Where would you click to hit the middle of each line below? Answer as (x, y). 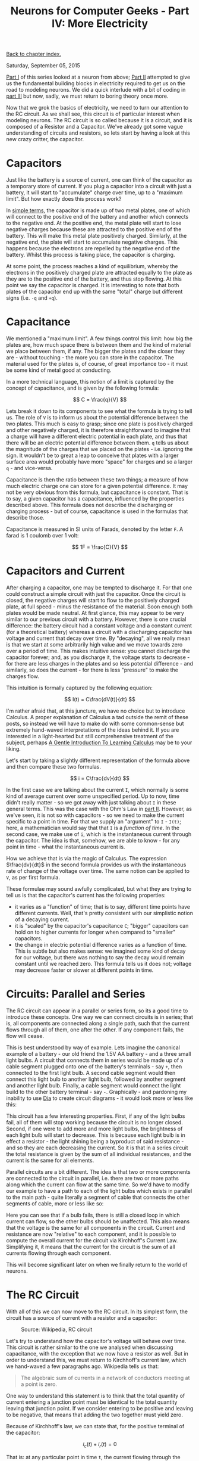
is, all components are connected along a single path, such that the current (98, 1023)
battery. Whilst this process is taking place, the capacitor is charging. (91, 255)
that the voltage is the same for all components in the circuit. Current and (96, 1227)
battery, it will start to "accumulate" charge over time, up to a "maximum (94, 192)
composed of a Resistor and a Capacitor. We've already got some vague (95, 127)
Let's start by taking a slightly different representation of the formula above (98, 760)
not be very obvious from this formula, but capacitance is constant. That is (97, 492)
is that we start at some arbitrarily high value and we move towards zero (94, 644)
